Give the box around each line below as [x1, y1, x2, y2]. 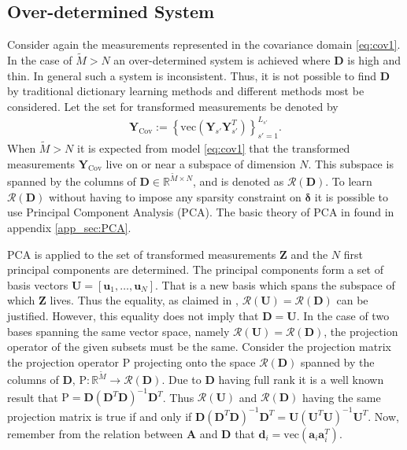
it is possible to [314, 188, 389, 205]
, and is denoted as [193, 173, 284, 190]
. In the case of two [296, 307, 390, 323]
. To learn [325, 173, 372, 190]
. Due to [161, 371, 202, 388]
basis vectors [7, 276, 68, 293]
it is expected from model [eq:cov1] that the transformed [77, 139, 350, 156]
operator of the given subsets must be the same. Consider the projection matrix [7, 338, 391, 355]
